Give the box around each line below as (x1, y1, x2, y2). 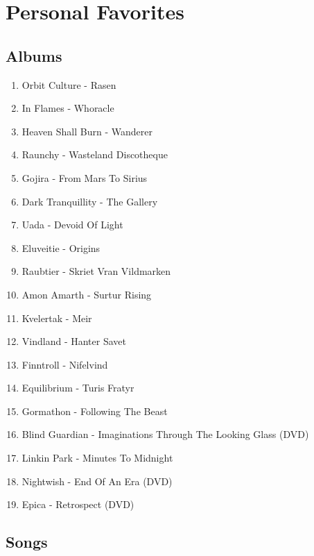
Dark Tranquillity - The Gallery (21, 194, 158, 208)
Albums (6, 44, 62, 66)
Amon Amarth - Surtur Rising (21, 287, 152, 301)
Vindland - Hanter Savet (21, 334, 126, 348)
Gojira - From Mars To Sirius (21, 170, 148, 185)
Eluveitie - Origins (21, 240, 101, 255)
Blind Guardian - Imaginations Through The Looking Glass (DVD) (21, 427, 309, 441)
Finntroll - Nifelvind (21, 357, 108, 371)
